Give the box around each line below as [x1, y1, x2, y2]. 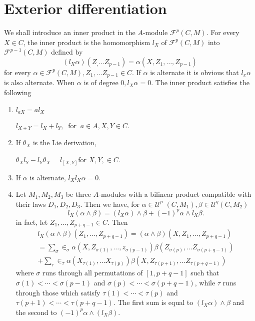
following [4, 87, 31, 97]
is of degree [83, 77, 118, 88]
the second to [15, 306, 57, 317]
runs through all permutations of [42, 267, 143, 278]
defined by [51, 47, 83, 57]
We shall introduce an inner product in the [4, 27, 135, 38]
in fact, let [15, 216, 48, 227]
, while [194, 277, 215, 287]
